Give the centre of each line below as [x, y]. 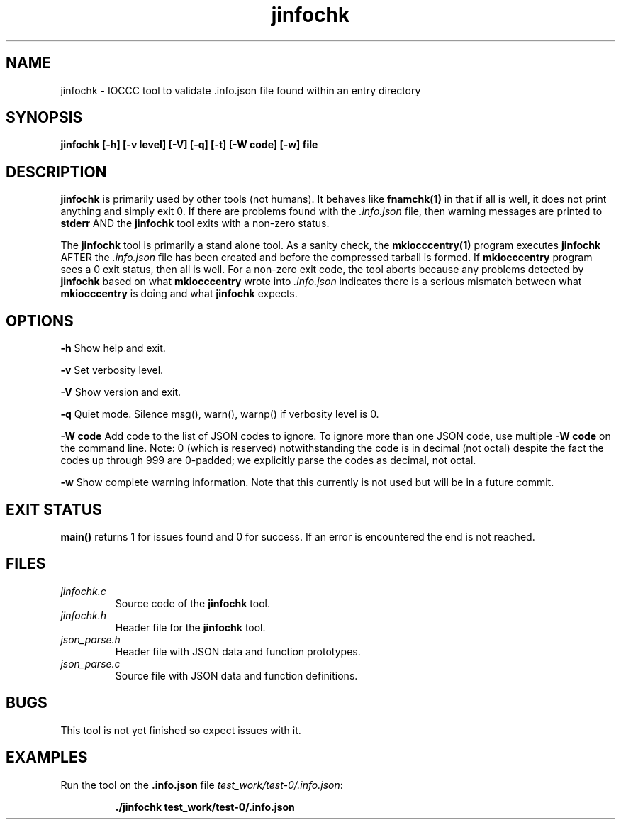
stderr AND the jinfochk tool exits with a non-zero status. [195, 223]
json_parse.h [90, 639]
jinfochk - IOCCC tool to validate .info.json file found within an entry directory [241, 90]
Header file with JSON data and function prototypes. [238, 651]
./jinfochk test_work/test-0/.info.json [205, 807]
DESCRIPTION [56, 172]
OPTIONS [40, 321]
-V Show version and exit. [121, 392]
